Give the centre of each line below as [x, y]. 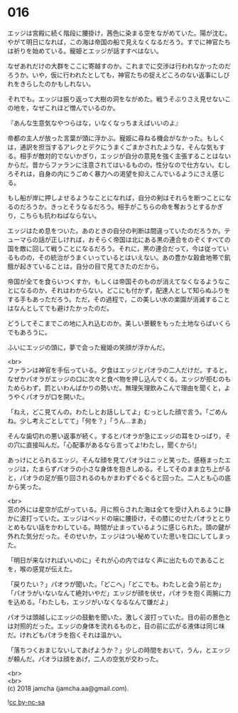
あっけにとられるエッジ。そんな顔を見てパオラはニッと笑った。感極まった [116, 459]
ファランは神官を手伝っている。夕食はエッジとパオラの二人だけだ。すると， [119, 370]
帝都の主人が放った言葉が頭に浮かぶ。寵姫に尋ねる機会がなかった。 [107, 138]
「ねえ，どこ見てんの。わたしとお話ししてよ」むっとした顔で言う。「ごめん [118, 412]
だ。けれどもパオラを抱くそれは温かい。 [66, 635]
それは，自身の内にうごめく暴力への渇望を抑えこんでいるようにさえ [113, 173]
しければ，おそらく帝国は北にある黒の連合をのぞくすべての [144, 239]
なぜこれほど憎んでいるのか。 [75, 108]
